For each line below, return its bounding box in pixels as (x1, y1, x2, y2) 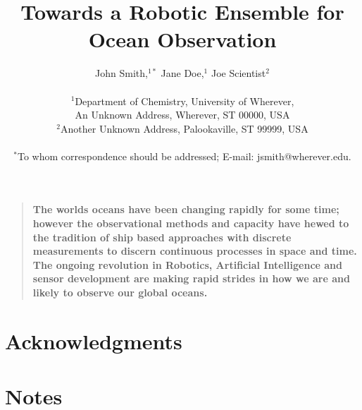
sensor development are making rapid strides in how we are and (32, 271, 350, 286)
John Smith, (95, 66, 148, 80)
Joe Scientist (211, 66, 266, 80)
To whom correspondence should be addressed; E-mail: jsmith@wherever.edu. (18, 148, 351, 163)
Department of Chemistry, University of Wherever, (75, 93, 294, 108)
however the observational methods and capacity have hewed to (32, 216, 349, 231)
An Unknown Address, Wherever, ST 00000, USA (75, 107, 290, 122)
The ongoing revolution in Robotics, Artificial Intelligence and (32, 257, 342, 272)
